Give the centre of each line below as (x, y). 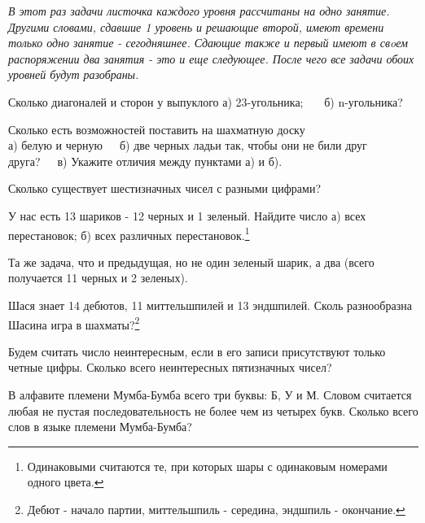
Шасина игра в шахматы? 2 (74, 323)
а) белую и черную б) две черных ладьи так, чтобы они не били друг (188, 145)
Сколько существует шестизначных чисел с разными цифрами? (164, 188)
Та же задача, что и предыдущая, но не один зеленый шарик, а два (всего (191, 261)
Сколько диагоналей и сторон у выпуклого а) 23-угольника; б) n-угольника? (206, 101)
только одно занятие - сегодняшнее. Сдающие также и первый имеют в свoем (208, 43)
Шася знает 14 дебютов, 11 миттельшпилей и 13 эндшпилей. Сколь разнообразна (210, 305)
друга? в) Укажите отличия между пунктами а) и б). (145, 161)
